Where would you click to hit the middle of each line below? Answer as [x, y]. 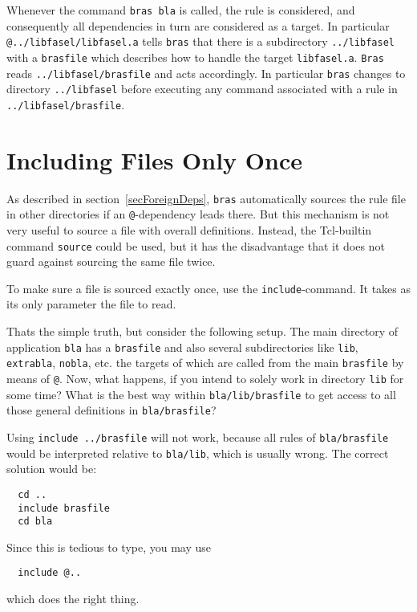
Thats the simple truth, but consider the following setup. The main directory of [202, 331]
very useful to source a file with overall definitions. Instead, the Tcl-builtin [189, 229]
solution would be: [52, 469]
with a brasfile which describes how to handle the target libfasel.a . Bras [195, 57]
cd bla [35, 522]
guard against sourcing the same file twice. [111, 261]
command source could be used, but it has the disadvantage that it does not [196, 245]
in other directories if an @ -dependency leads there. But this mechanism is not [198, 214]
